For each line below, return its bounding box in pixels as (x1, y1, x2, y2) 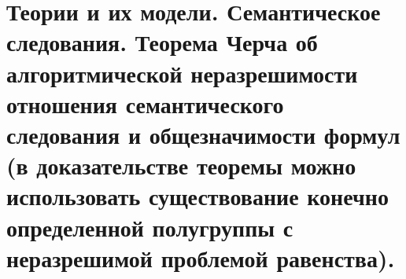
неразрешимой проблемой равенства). (6, 241, 395, 273)
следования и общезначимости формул (6, 118, 400, 150)
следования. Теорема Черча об (6, 26, 318, 58)
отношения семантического (6, 87, 284, 119)
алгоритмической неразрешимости (6, 57, 358, 89)
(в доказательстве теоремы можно (6, 149, 356, 182)
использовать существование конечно (6, 180, 389, 212)
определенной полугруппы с (6, 211, 293, 243)
